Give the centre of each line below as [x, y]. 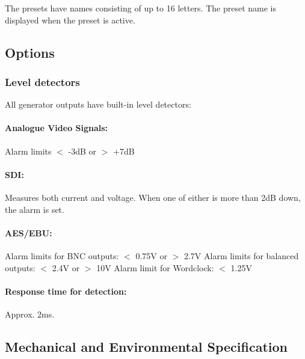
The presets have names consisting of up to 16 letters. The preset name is [140, 8]
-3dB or [82, 151]
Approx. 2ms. [30, 314]
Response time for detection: [66, 291]
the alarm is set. [35, 209]
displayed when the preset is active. [70, 20]
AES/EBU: [29, 232]
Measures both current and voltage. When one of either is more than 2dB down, [153, 197]
